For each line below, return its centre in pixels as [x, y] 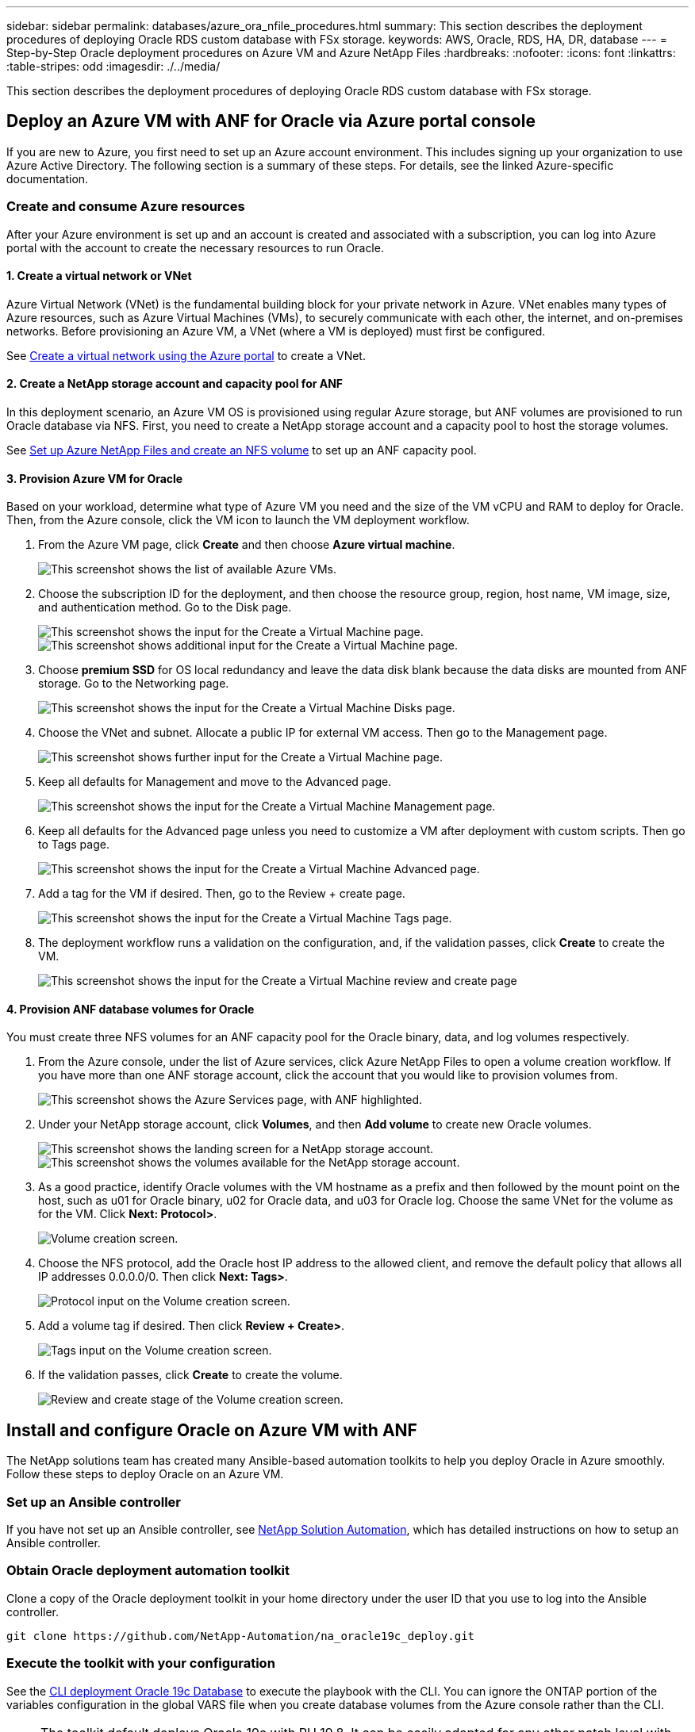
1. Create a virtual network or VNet [99, 276]
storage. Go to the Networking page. [134, 684]
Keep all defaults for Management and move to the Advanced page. [215, 782]
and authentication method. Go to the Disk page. [165, 607]
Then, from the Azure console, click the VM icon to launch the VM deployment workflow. [238, 520]
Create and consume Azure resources [126, 207]
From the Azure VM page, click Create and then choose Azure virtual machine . [247, 545]
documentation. [48, 178]
